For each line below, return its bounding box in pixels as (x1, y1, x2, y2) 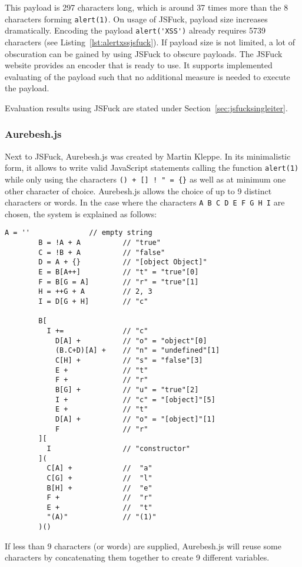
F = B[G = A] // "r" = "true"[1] (38, 277, 199, 286)
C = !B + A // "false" (38, 248, 165, 257)
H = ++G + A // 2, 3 (38, 287, 152, 296)
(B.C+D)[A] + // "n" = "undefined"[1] (55, 346, 220, 355)
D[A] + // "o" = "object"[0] (55, 336, 207, 345)
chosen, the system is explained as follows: (5, 207, 157, 220)
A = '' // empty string (5, 228, 152, 237)
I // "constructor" (47, 444, 190, 453)
